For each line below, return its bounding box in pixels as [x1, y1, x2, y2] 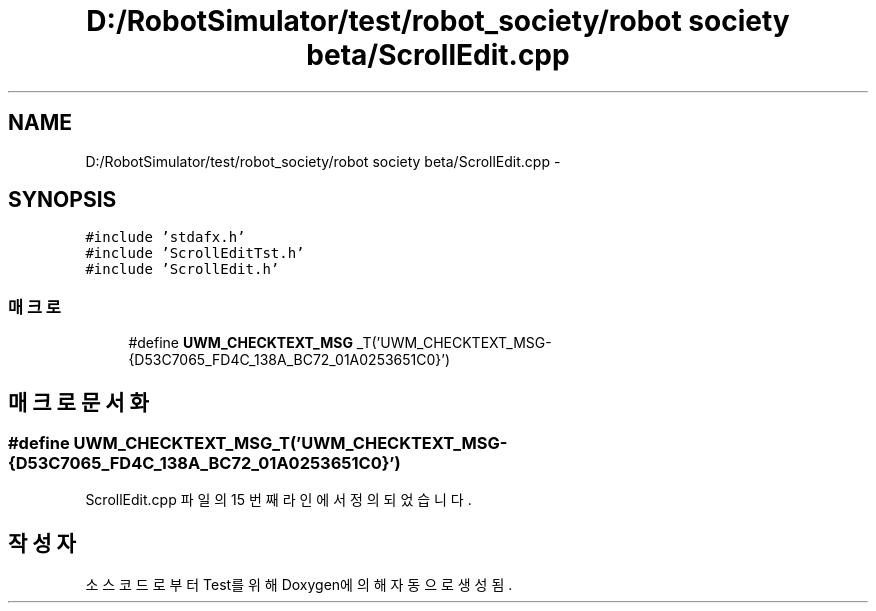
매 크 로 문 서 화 [8, 389, 149, 415]
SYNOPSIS [8, 187, 117, 213]
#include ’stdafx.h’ [85, 229, 246, 246]
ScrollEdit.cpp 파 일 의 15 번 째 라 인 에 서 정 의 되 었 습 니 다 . [85, 491, 472, 509]
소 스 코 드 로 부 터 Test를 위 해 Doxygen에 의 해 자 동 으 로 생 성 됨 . [85, 576, 513, 594]
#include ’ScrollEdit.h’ [85, 261, 280, 278]
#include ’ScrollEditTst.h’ [85, 245, 305, 262]
